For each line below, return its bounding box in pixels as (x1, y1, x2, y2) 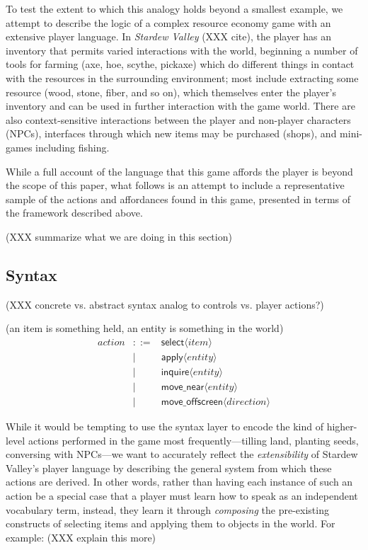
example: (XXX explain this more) (6, 529, 156, 544)
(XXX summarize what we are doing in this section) (6, 229, 232, 244)
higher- (326, 419, 357, 434)
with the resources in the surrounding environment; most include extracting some (6, 70, 359, 85)
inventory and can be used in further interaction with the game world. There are (6, 98, 355, 113)
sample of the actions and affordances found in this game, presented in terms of (6, 191, 351, 206)
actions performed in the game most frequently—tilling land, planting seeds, (28, 432, 359, 447)
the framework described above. (6, 205, 143, 220)
